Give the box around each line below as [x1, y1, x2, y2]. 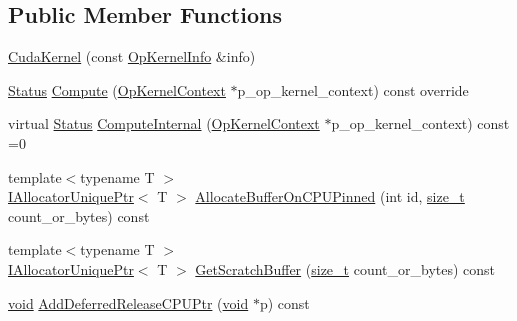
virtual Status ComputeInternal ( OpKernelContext [8, 113, 320, 134]
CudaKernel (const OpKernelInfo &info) [8, 46, 256, 67]
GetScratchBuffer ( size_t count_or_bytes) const [195, 258, 496, 279]
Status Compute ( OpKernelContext [8, 79, 226, 100]
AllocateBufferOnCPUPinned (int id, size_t [195, 186, 465, 207]
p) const [259, 292, 310, 313]
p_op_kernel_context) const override [237, 79, 469, 100]
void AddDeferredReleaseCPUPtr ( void [8, 292, 249, 313]
